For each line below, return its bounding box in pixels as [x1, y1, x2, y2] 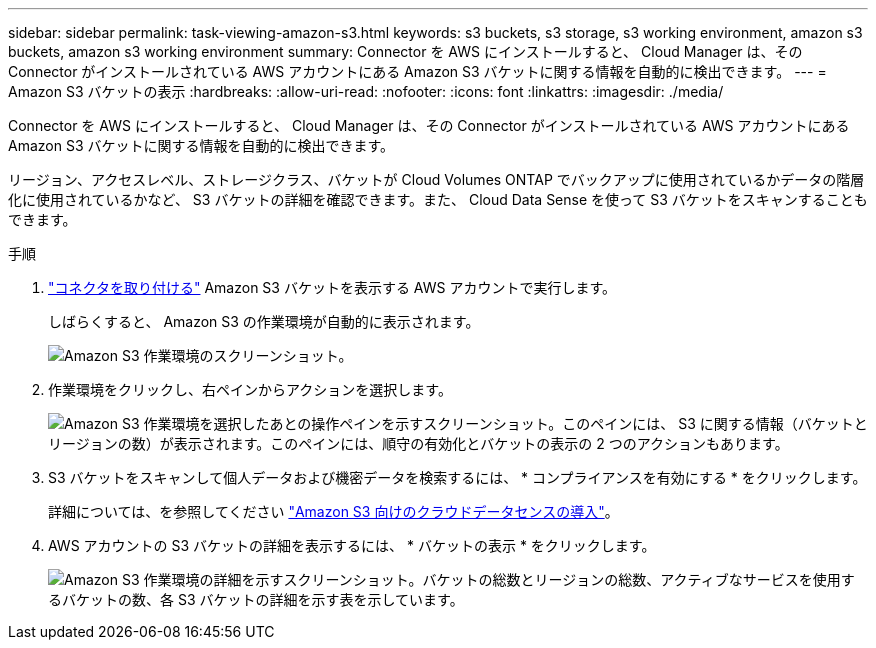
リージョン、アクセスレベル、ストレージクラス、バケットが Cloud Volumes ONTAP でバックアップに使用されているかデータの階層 [8, 171, 865, 188]
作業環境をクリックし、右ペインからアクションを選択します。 [48, 381, 452, 398]
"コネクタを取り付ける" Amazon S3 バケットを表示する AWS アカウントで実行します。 [48, 279, 617, 296]
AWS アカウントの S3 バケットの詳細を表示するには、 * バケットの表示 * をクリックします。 [48, 537, 656, 554]
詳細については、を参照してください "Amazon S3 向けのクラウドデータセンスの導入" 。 [48, 503, 619, 520]
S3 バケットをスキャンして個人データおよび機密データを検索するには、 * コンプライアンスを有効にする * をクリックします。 [48, 469, 867, 486]
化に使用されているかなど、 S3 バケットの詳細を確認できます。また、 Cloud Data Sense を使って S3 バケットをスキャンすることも [8, 191, 868, 208]
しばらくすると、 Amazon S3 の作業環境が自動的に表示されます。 [48, 313, 480, 330]
